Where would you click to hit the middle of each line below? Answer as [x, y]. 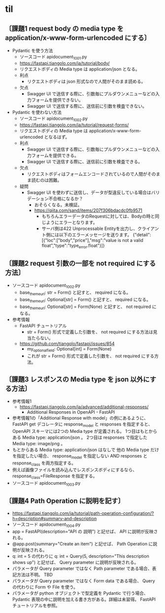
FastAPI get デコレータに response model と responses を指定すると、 [82, 424]
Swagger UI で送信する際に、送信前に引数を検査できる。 [85, 161]
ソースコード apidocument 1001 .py [53, 57]
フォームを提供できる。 [55, 155]
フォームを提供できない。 [57, 100]
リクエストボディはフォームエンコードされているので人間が [87, 174]
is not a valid [131, 240]
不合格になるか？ [66, 198]
